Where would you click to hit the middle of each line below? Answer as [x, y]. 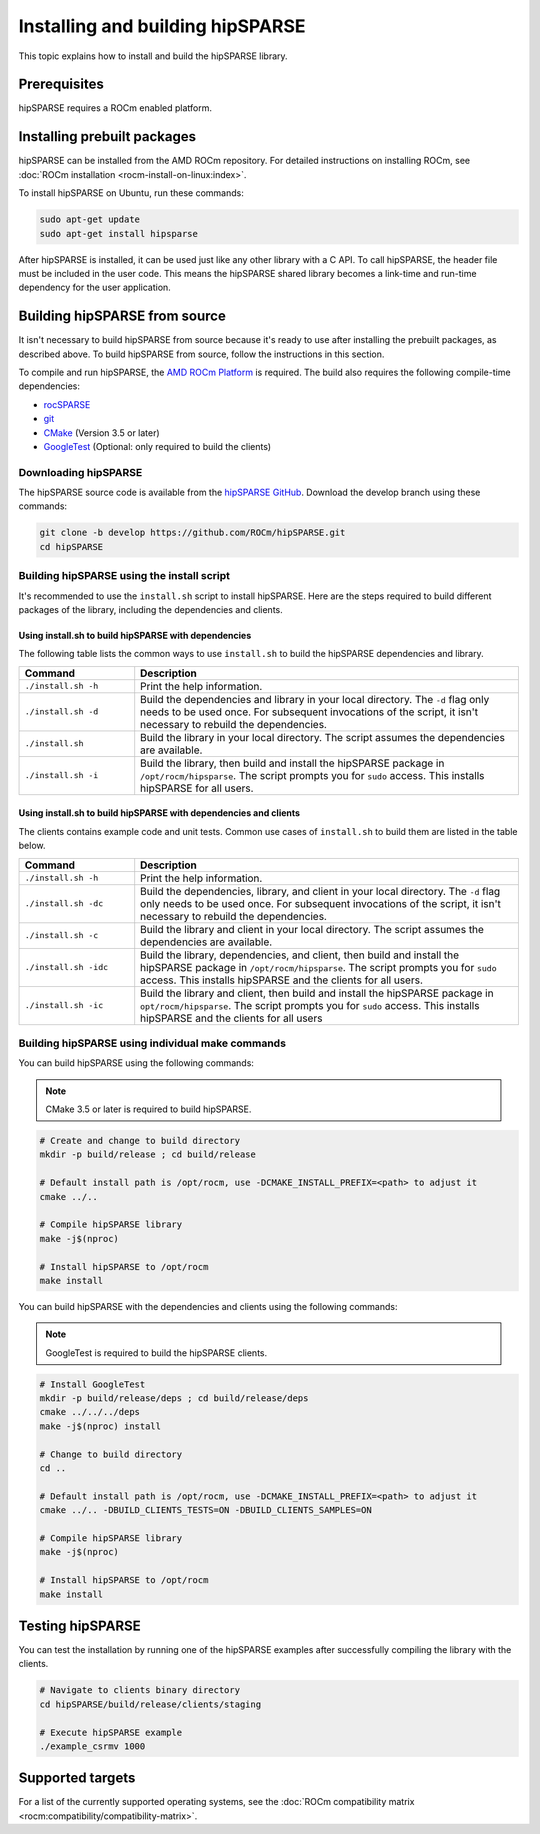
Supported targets [77, 1778]
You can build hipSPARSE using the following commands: [136, 1063]
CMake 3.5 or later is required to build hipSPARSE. [148, 1109]
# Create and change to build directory [139, 1141]
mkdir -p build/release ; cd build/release [148, 1154]
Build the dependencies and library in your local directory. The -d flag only [315, 699]
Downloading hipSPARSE [80, 472]
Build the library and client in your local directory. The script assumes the [312, 929]
